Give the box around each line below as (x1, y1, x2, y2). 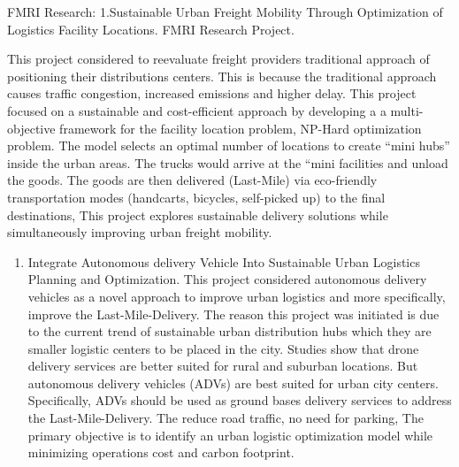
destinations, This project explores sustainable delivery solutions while (7, 205, 388, 224)
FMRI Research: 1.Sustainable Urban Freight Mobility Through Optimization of (7, 3, 443, 20)
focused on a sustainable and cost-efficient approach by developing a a (7, 101, 386, 119)
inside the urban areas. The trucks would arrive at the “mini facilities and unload (7, 153, 448, 172)
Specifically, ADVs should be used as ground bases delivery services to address (27, 391, 452, 410)
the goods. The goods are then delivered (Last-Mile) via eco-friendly (7, 171, 378, 189)
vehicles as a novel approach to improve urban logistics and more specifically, (27, 287, 446, 305)
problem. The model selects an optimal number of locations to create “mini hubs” (7, 136, 450, 155)
